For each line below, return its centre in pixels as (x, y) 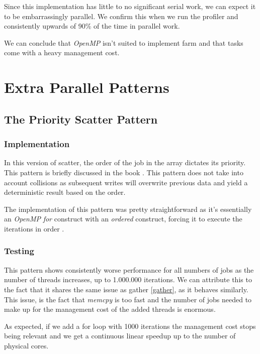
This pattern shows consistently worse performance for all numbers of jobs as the (129, 269)
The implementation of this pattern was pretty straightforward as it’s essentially (128, 209)
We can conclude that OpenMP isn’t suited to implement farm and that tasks (124, 42)
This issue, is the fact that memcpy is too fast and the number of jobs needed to (128, 299)
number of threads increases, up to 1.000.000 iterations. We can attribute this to (128, 279)
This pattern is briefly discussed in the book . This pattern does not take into (124, 172)
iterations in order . (34, 228)
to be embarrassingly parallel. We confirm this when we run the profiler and (121, 16)
